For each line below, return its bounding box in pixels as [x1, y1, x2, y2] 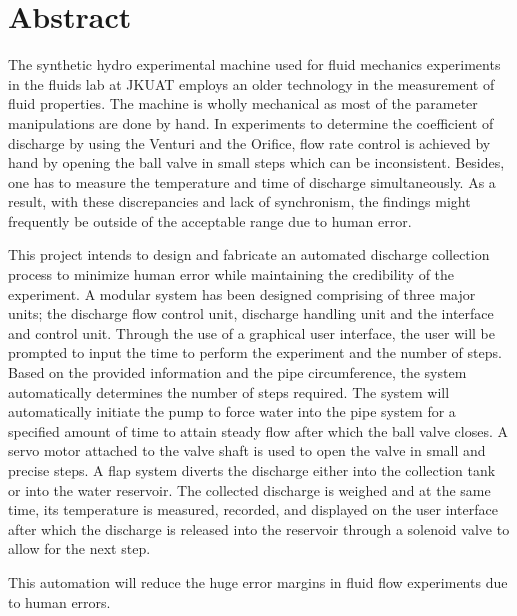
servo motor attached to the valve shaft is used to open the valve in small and [8, 440, 486, 461]
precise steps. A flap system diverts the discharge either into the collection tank [8, 460, 496, 480]
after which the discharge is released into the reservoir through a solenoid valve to [8, 518, 510, 539]
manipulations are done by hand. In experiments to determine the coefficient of [8, 112, 494, 133]
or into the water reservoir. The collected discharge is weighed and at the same [8, 479, 491, 500]
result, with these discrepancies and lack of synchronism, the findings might [8, 191, 471, 212]
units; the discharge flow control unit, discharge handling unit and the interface [8, 303, 494, 324]
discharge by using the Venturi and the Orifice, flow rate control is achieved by [8, 132, 491, 153]
